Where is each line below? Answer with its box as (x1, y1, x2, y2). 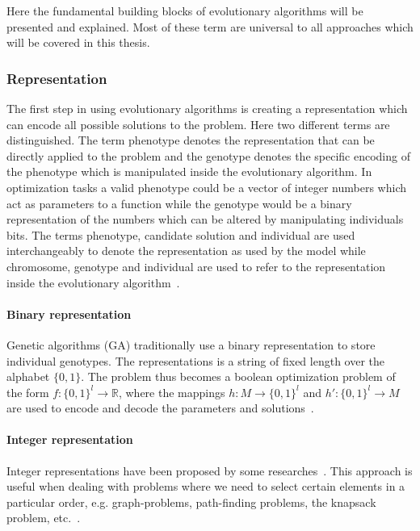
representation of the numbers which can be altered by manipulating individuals (6, 211, 404, 228)
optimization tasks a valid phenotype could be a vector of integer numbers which (6, 178, 407, 195)
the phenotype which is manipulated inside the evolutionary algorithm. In (6, 163, 372, 180)
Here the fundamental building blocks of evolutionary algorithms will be (6, 2, 363, 19)
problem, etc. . (6, 509, 81, 526)
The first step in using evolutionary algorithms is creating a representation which (6, 100, 408, 116)
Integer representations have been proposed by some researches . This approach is (6, 462, 413, 479)
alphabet (6, 368, 50, 385)
